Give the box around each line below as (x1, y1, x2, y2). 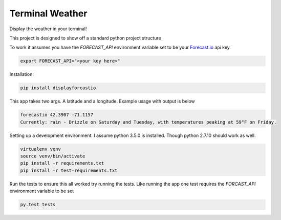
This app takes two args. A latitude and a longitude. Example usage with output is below (9, 98, 196, 105)
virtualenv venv (20, 146, 61, 152)
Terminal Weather (9, 8, 88, 19)
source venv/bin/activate (20, 153, 85, 159)
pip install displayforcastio (20, 85, 96, 91)
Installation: (9, 71, 34, 77)
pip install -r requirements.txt (20, 161, 104, 166)
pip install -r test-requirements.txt (20, 167, 118, 173)
